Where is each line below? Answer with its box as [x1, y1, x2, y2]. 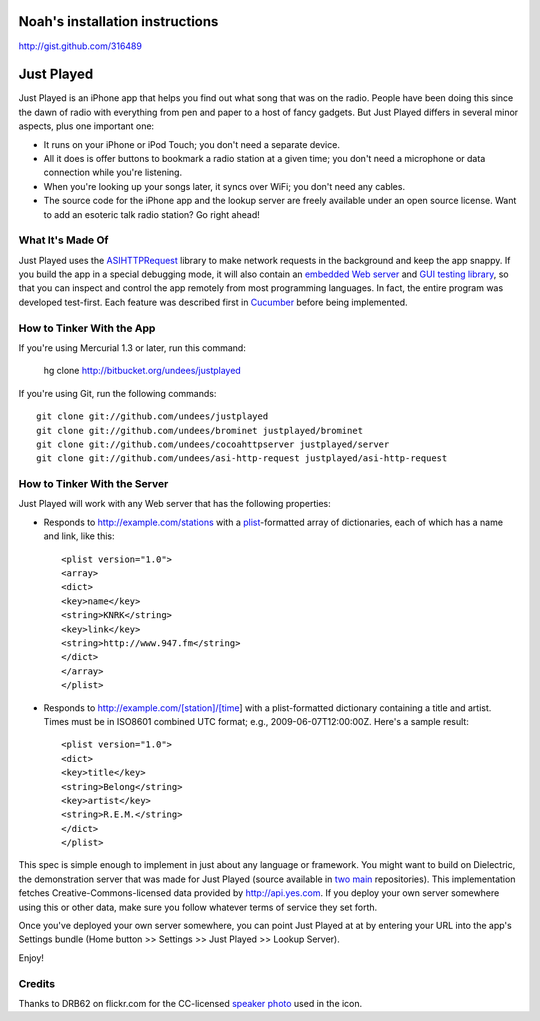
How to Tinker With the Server [18, 477, 169, 491]
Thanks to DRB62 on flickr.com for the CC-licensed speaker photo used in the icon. [18, 997, 363, 1009]
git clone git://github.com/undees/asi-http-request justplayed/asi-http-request [36, 453, 448, 464]
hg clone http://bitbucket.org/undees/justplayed [43, 365, 242, 377]
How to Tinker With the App [18, 321, 156, 335]
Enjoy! [18, 951, 45, 964]
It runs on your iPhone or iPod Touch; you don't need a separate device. [43, 138, 340, 150]
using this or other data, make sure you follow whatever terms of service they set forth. [18, 901, 378, 913]
